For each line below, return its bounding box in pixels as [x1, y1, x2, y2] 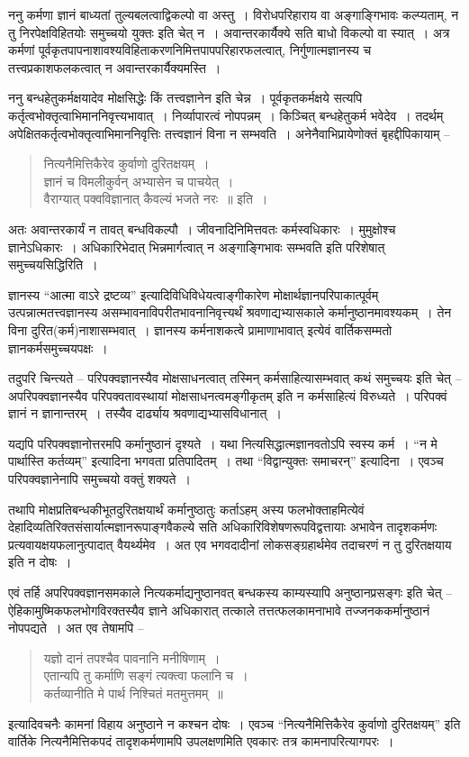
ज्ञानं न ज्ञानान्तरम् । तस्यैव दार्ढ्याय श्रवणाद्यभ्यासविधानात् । [8, 404, 282, 423]
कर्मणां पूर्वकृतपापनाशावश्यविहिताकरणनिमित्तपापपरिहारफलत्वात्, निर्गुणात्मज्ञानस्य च [8, 41, 372, 59]
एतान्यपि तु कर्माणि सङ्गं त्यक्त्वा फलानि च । [43, 666, 248, 685]
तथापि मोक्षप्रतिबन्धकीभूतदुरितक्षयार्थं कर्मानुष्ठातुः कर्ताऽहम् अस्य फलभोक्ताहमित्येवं [8, 499, 365, 518]
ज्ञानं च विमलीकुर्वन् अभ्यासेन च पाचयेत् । [43, 171, 234, 190]
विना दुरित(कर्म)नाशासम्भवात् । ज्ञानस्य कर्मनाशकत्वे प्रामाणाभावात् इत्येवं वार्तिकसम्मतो [8, 320, 392, 339]
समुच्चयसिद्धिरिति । [8, 255, 98, 274]
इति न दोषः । [8, 552, 72, 571]
